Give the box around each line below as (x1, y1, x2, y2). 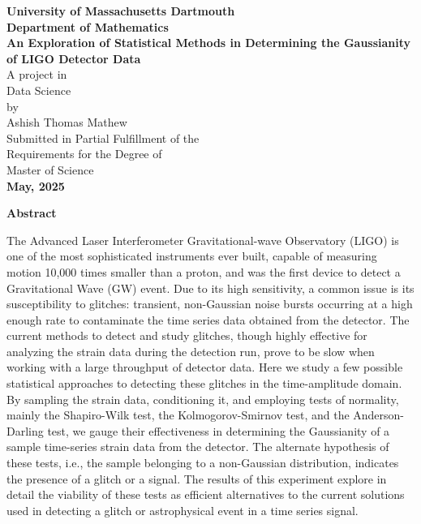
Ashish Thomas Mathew (6, 114, 127, 131)
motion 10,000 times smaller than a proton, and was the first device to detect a (6, 263, 401, 280)
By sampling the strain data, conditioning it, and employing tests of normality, (6, 390, 399, 407)
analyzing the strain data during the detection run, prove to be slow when (6, 342, 375, 359)
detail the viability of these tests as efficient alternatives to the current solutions (6, 486, 405, 503)
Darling (6, 422, 44, 439)
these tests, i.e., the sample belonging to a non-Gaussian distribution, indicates (6, 454, 399, 471)
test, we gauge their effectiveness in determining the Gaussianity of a (47, 422, 390, 439)
